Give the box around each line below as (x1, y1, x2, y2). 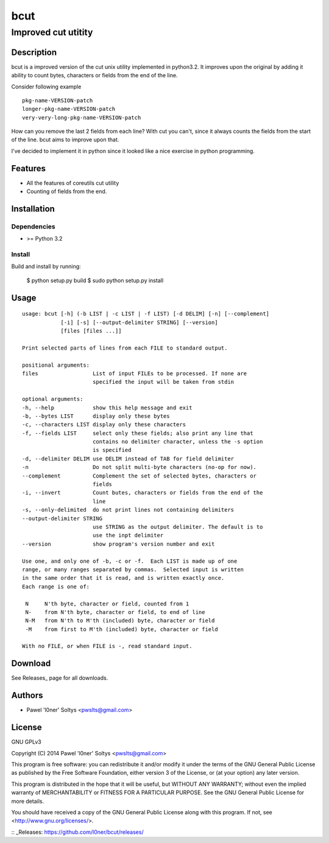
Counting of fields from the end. (26, 188, 107, 195)
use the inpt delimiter (92, 532, 164, 539)
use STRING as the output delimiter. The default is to (92, 524, 263, 530)
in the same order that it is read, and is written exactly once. (22, 574, 225, 582)
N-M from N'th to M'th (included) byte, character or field (25, 617, 215, 624)
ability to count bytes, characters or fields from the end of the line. (11, 72, 178, 79)
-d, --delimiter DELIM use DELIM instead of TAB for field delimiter (22, 455, 235, 462)
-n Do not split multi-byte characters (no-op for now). (22, 464, 257, 471)
